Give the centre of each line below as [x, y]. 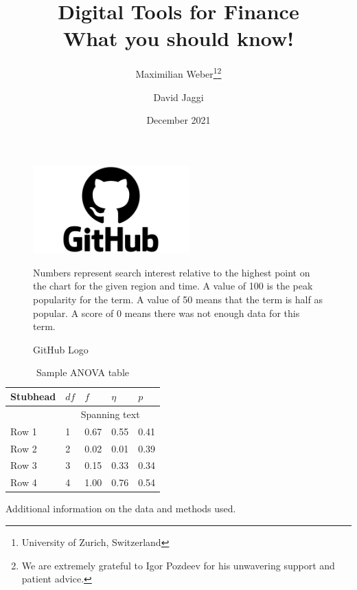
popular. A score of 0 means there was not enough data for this [166, 313]
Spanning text [110, 414]
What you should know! [178, 38]
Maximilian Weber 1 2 [178, 73]
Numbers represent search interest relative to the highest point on [172, 272]
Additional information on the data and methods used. [121, 509]
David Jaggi [178, 97]
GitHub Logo [61, 349]
